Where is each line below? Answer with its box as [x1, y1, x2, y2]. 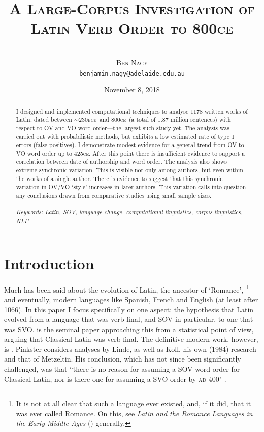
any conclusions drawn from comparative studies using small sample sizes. [16, 191, 212, 200]
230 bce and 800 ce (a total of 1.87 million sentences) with [79, 115, 231, 124]
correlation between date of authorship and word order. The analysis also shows [16, 157, 227, 166]
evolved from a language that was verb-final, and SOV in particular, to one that [4, 314, 253, 325]
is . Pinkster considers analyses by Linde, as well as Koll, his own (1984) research [4, 343, 256, 354]
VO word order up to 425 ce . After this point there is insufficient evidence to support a [16, 149, 245, 157]
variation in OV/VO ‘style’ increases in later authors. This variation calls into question [16, 183, 246, 191]
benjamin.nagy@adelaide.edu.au [79, 69, 185, 77]
